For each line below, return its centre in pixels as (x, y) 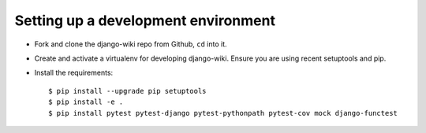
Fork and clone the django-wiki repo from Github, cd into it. (131, 44)
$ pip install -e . (86, 102)
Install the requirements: (74, 73)
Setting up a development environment (145, 20)
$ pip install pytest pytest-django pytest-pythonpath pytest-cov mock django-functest (223, 113)
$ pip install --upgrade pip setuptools (127, 91)
